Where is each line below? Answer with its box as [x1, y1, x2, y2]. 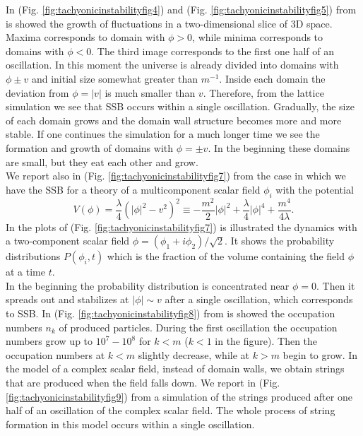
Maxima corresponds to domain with [6, 30, 165, 45]
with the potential [275, 182, 354, 196]
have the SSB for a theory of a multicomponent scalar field [6, 182, 261, 196]
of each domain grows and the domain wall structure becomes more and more [6, 112, 342, 127]
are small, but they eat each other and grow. [6, 154, 198, 169]
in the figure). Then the [215, 334, 318, 348]
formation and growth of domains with [6, 140, 174, 155]
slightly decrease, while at [138, 347, 249, 362]
